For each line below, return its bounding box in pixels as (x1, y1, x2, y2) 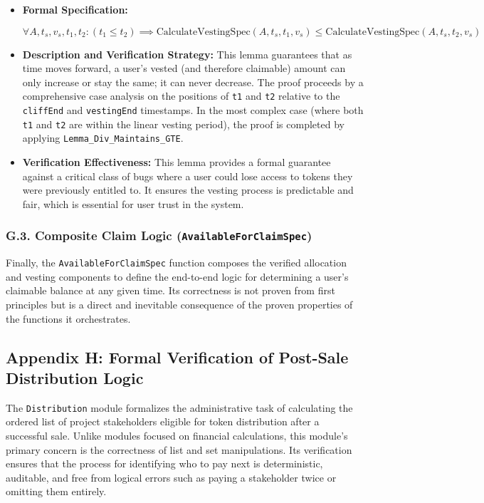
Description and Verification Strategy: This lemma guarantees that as (22, 46, 352, 61)
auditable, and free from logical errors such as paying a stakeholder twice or (6, 470, 337, 484)
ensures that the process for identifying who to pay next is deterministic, (6, 456, 323, 471)
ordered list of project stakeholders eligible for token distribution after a (6, 414, 320, 429)
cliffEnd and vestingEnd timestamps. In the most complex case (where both (22, 103, 364, 118)
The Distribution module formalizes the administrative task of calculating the (6, 400, 353, 415)
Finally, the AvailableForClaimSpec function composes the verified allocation (6, 255, 347, 270)
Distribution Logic (6, 366, 144, 388)
